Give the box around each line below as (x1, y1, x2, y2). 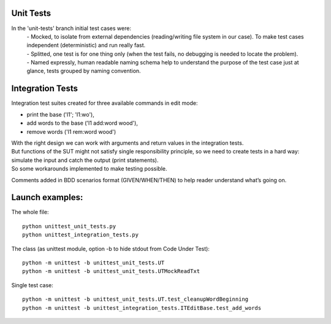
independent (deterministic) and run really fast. (26, 42, 146, 49)
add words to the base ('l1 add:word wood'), (26, 120, 138, 127)
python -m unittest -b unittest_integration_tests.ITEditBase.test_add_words (22, 304, 262, 311)
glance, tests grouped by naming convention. (26, 67, 141, 75)
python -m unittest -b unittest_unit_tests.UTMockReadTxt (22, 268, 200, 275)
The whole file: (11, 209, 49, 216)
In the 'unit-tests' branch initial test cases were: (11, 25, 132, 32)
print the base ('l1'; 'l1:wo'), (26, 110, 94, 118)
